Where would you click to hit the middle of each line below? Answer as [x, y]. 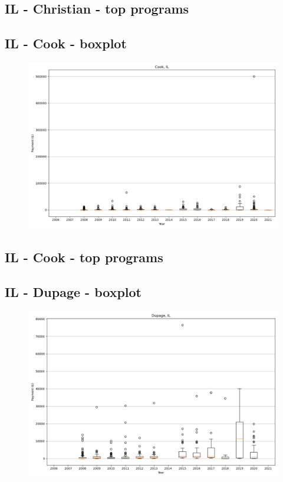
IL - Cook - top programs [84, 257]
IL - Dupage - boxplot [73, 292]
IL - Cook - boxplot [66, 43]
